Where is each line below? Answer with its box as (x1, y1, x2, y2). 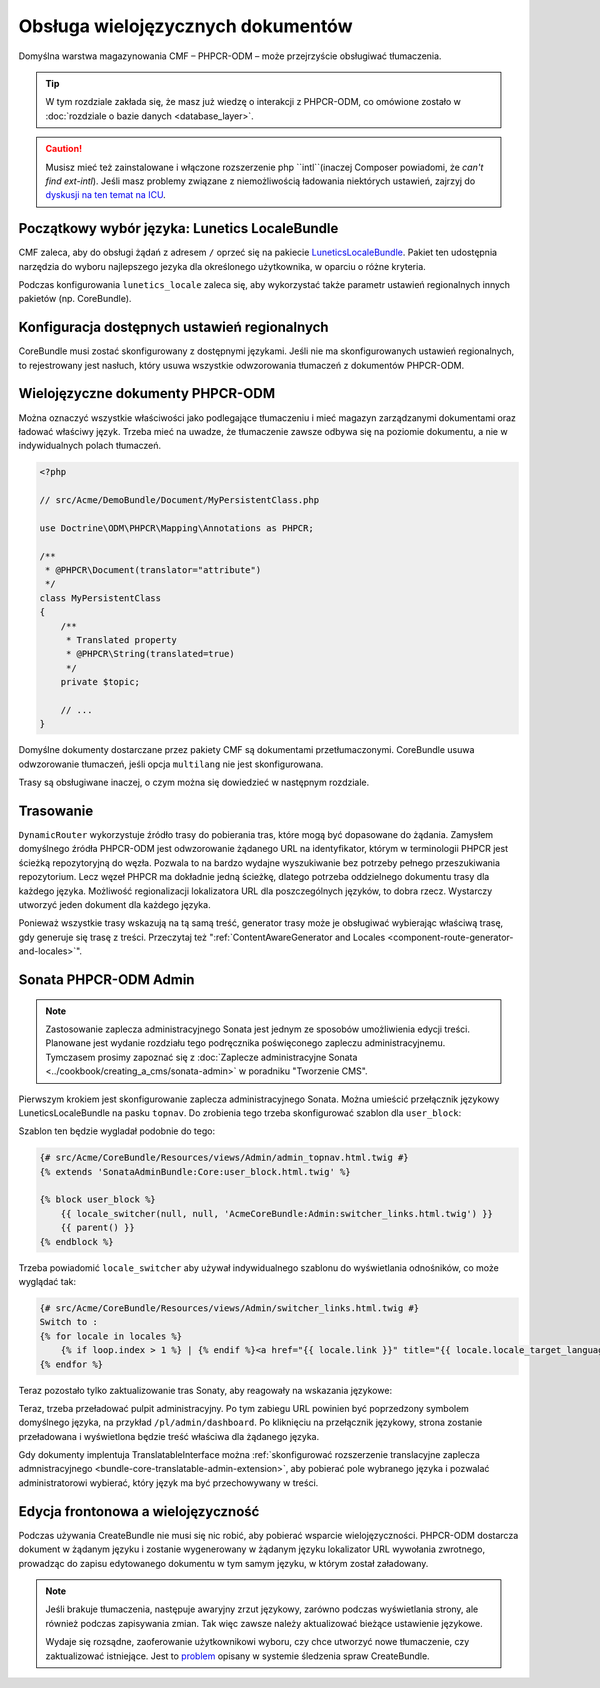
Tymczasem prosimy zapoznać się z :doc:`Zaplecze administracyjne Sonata (45, 1051, 358, 1063)
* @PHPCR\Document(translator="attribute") (45, 565, 262, 576)
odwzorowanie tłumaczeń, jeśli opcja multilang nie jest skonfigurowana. (18, 758, 324, 770)
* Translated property (65, 635, 177, 646)
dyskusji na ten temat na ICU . (45, 189, 167, 201)
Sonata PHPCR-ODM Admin (18, 971, 195, 988)
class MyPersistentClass (39, 592, 162, 604)
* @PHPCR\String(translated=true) (65, 648, 235, 660)
